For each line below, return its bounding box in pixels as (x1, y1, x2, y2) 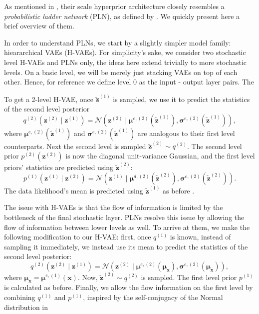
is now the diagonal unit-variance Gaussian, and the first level (65, 150, 255, 160)
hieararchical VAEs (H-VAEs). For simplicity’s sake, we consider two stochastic (4, 47, 246, 57)
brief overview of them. (4, 20, 74, 31)
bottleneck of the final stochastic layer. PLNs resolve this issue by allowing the (4, 211, 245, 222)
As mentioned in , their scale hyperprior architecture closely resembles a (4, 1, 225, 11)
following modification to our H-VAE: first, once (4, 231, 151, 242)
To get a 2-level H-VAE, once (4, 93, 94, 104)
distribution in (4, 301, 48, 312)
